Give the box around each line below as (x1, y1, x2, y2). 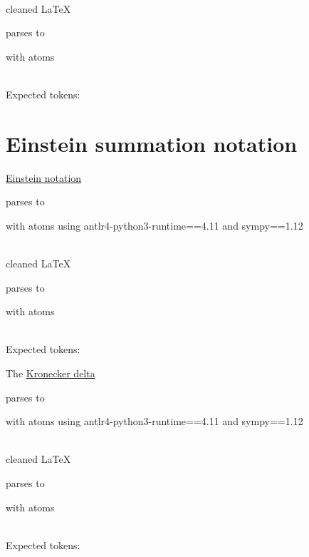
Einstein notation (6, 170, 82, 185)
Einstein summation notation (6, 128, 298, 158)
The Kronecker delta (6, 366, 95, 381)
